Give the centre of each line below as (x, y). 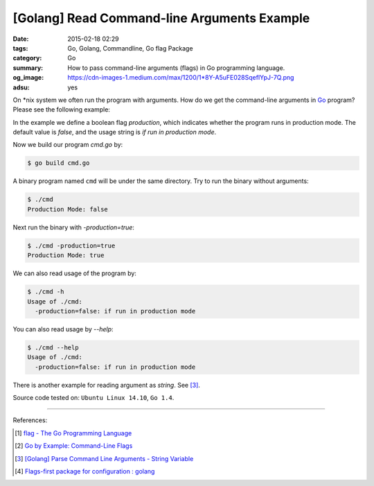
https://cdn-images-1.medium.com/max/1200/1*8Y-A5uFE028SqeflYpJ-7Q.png (181, 78)
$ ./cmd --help (53, 347)
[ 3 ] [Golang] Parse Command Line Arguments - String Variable (104, 458)
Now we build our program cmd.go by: (68, 145)
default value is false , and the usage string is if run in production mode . (115, 132)
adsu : (21, 87)
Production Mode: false (68, 209)
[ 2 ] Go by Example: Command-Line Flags (74, 446)
